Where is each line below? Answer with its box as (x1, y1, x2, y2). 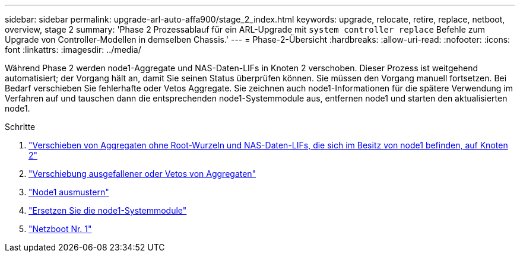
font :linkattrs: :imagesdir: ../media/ (5, 45, 141, 55)
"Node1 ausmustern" (28, 187, 109, 197)
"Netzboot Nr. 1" (28, 224, 92, 234)
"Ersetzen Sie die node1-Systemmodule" (28, 205, 187, 215)
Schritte (5, 122, 36, 132)
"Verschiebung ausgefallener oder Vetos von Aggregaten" (28, 169, 256, 179)
